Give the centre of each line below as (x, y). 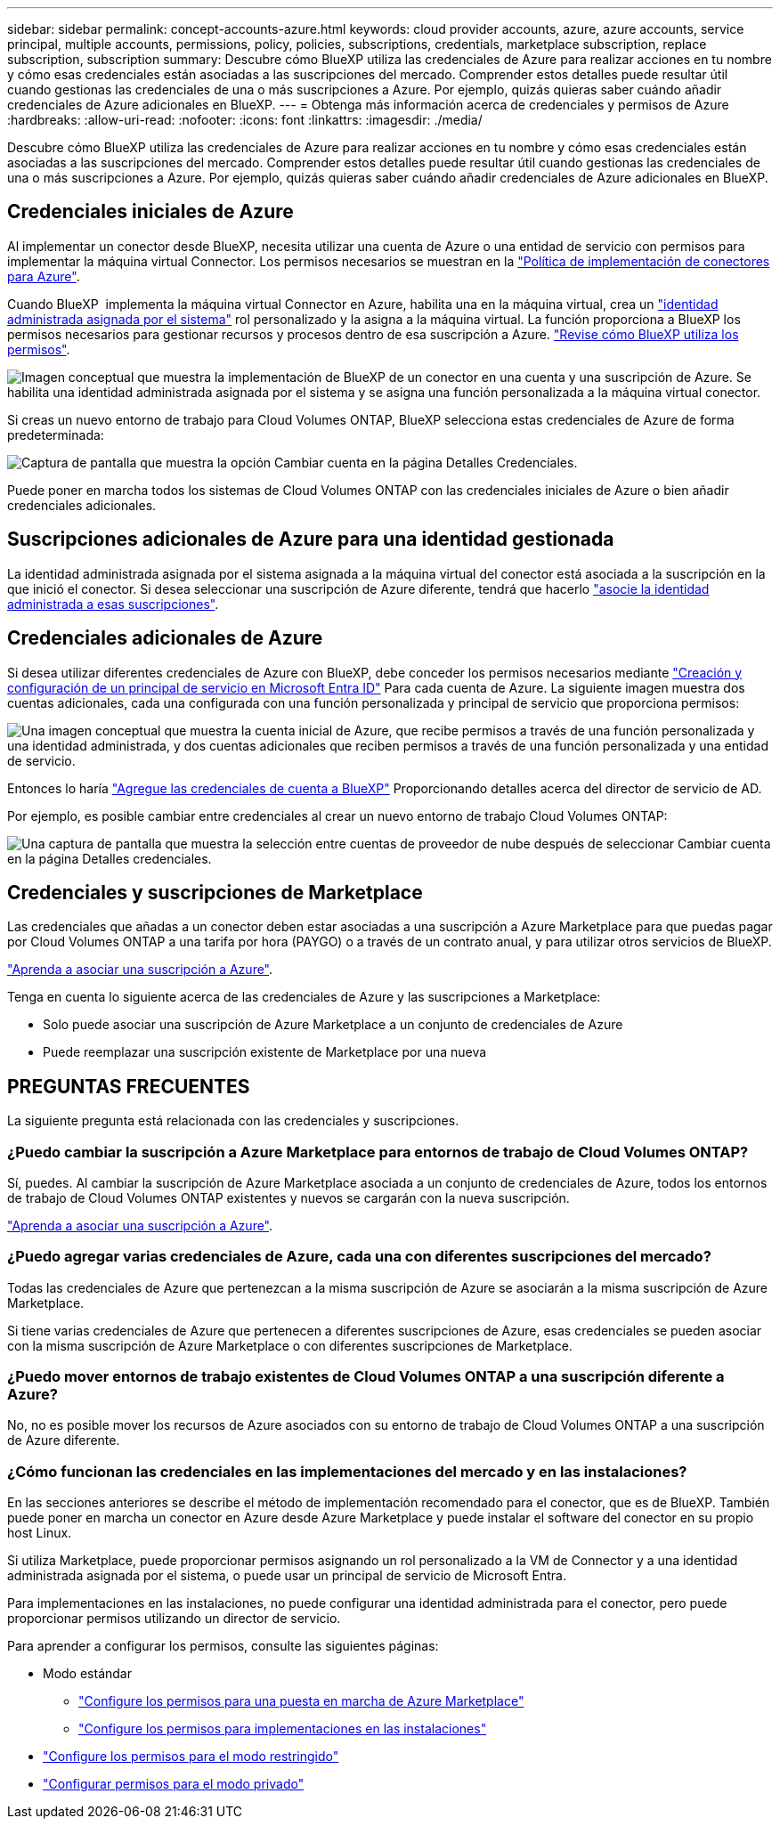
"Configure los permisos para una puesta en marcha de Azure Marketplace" (301, 1701)
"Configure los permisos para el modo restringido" (191, 1757)
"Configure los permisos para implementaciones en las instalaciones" (283, 1729)
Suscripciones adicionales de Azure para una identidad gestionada (311, 540)
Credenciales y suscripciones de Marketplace (215, 892)
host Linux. (40, 1533)
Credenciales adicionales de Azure (165, 638)
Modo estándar (87, 1674)
